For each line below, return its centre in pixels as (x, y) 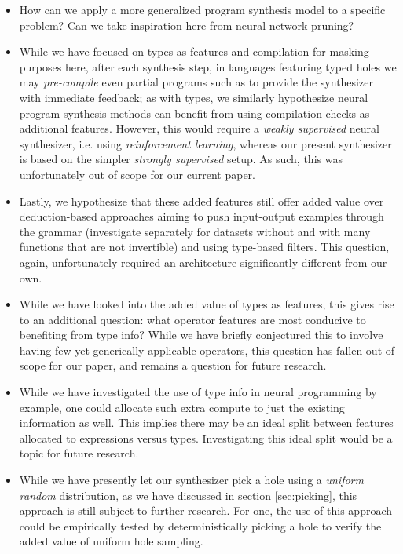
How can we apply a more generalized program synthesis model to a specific (202, 9)
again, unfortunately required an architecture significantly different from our (203, 262)
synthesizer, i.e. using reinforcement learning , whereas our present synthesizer (205, 143)
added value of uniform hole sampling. (111, 541)
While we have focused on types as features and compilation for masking (194, 51)
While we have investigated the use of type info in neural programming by (198, 392)
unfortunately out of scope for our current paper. (137, 174)
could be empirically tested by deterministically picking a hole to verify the (200, 525)
